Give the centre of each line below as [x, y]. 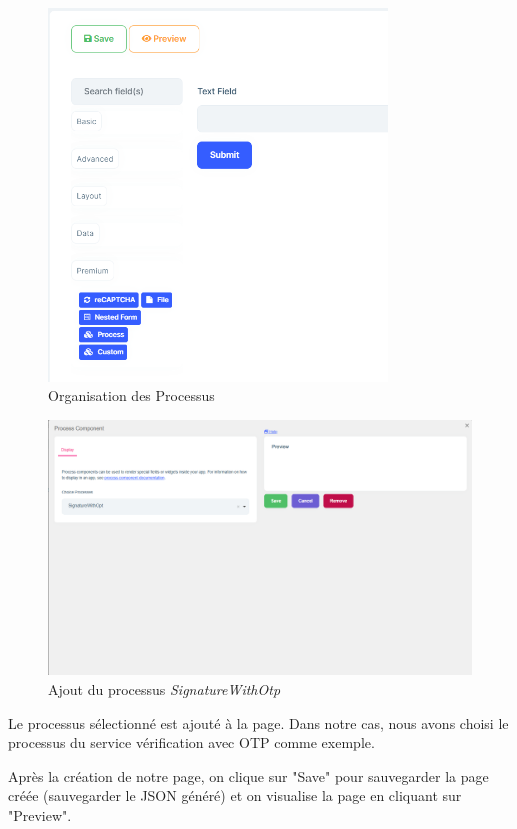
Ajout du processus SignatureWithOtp [164, 689]
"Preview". [40, 815]
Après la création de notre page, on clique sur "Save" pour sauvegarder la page [248, 775]
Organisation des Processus [131, 395]
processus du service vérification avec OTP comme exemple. [191, 742]
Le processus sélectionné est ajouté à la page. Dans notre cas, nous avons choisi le [258, 722]
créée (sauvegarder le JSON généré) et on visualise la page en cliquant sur [235, 795]
